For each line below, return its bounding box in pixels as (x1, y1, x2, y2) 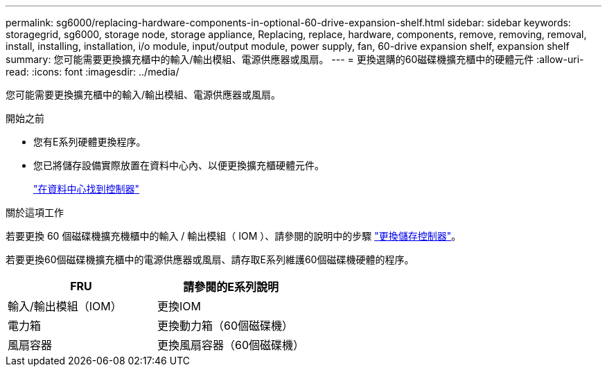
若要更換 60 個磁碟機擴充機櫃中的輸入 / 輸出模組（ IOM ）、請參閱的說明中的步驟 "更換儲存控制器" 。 (6, 230, 461, 242)
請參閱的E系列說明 (183, 280, 279, 294)
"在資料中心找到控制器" (33, 183, 140, 195)
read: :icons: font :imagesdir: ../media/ (6, 66, 179, 78)
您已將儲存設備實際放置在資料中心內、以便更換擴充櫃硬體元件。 (33, 159, 324, 171)
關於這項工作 (6, 206, 64, 218)
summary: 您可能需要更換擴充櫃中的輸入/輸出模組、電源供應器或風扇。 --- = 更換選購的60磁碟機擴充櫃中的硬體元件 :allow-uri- (6, 53, 584, 65)
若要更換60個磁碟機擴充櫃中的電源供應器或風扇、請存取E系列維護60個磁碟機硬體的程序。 (6, 254, 414, 265)
